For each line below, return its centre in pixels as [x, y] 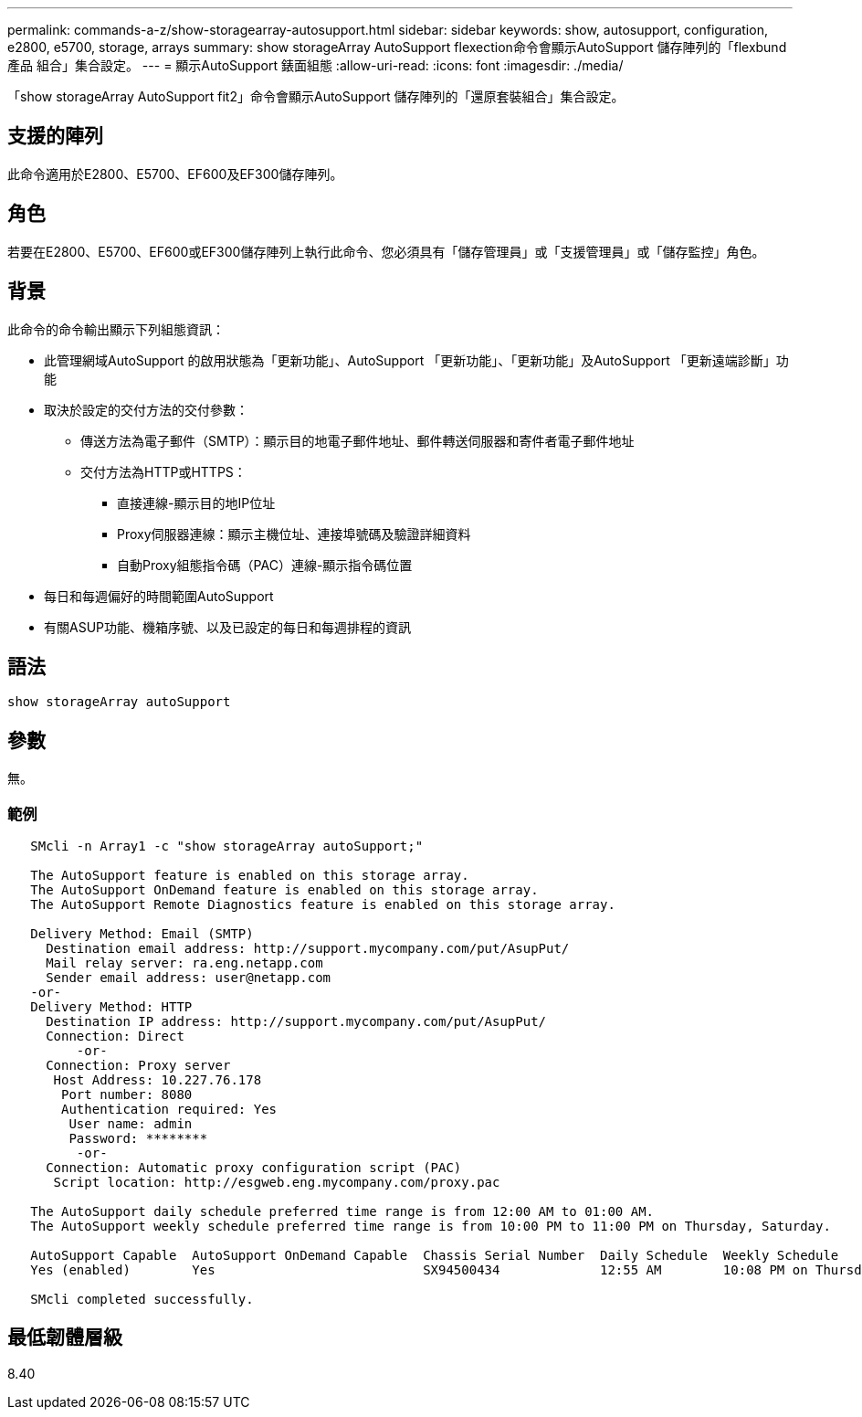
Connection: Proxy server [138, 1065]
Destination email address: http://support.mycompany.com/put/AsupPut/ [308, 948]
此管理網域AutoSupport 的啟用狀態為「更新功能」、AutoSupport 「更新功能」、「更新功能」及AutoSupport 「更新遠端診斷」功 [416, 360]
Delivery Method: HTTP [111, 1006]
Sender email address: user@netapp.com [189, 977]
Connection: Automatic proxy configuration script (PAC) [254, 1167]
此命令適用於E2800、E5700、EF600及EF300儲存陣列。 [175, 174]
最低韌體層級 [65, 1338]
